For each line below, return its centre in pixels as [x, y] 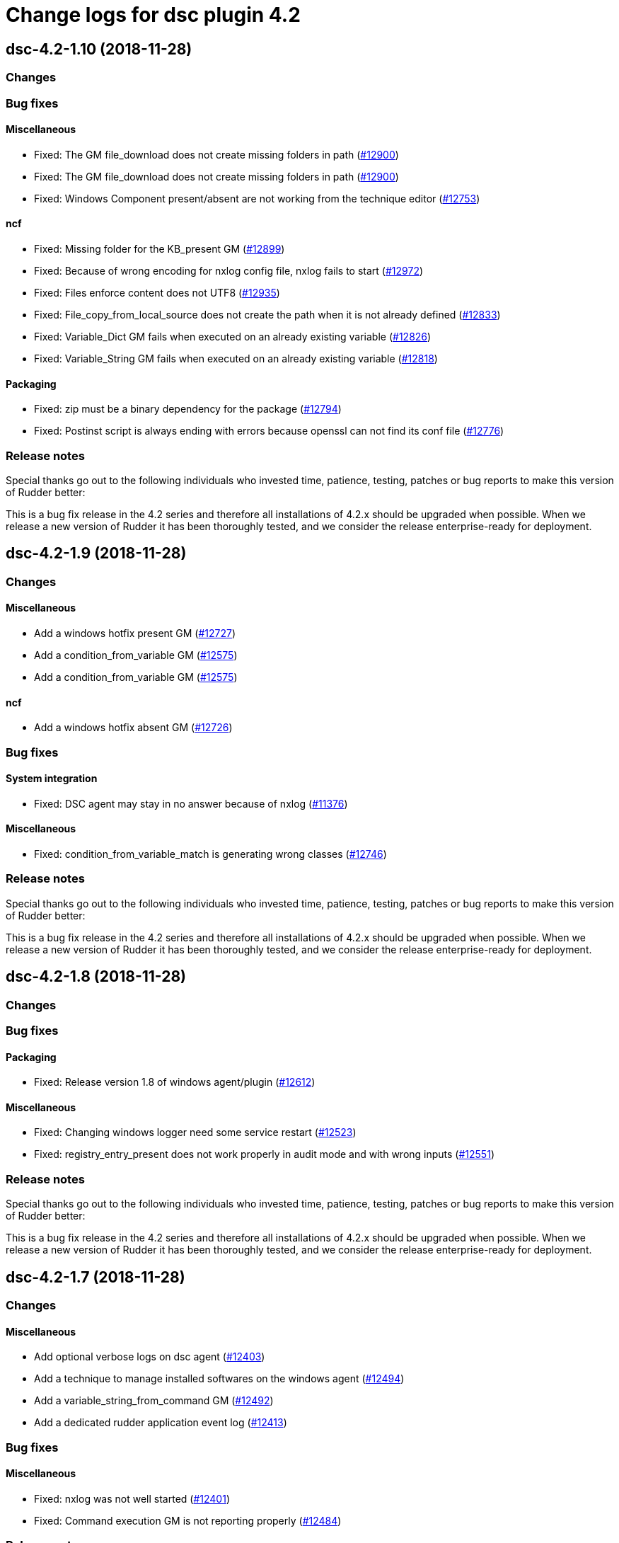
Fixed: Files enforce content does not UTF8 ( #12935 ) [157, 292]
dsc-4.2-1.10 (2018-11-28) [99, 49]
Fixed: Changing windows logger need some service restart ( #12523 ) [195, 1132]
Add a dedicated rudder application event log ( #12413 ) [161, 1423]
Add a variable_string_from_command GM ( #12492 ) [154, 1401]
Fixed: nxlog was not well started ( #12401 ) [132, 1498]
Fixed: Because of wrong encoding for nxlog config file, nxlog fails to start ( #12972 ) [229, 270]
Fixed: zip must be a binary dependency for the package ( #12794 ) [188, 409]
